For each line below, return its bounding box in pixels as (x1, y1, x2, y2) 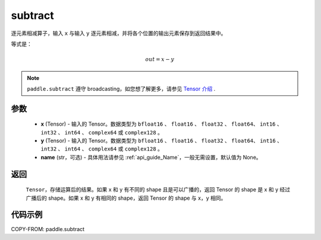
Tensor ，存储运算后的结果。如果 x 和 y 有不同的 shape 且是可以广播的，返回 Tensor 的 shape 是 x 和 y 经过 (26, 186, 291, 193)
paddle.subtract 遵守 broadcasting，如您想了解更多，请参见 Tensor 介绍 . (27, 85, 216, 92)
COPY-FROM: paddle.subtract (11, 225, 85, 232)
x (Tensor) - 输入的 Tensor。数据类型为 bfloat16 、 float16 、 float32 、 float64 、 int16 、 (40, 120, 282, 127)
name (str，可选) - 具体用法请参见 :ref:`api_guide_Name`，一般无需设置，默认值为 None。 (40, 153, 262, 161)
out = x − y (145, 56, 175, 63)
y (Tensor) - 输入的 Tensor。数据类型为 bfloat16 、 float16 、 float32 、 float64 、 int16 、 (40, 137, 282, 145)
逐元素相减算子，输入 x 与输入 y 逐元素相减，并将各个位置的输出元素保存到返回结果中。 (11, 30, 226, 37)
